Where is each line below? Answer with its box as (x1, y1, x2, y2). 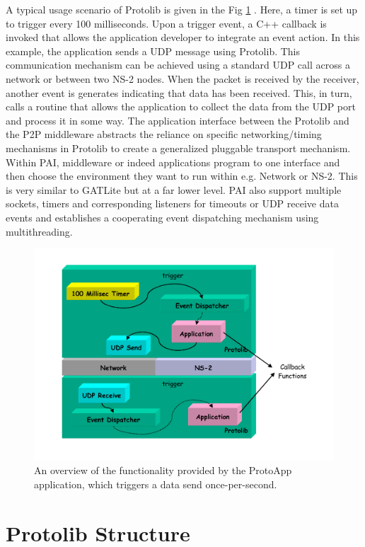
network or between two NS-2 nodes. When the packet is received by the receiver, (6, 71, 359, 86)
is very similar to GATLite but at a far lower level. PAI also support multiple (6, 182, 342, 197)
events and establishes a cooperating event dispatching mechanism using (6, 209, 319, 224)
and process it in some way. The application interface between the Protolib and (6, 113, 349, 127)
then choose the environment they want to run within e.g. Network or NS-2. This (6, 168, 358, 183)
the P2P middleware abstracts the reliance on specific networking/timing (6, 127, 322, 142)
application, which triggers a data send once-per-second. (34, 476, 277, 491)
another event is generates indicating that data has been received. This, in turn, (6, 85, 352, 100)
